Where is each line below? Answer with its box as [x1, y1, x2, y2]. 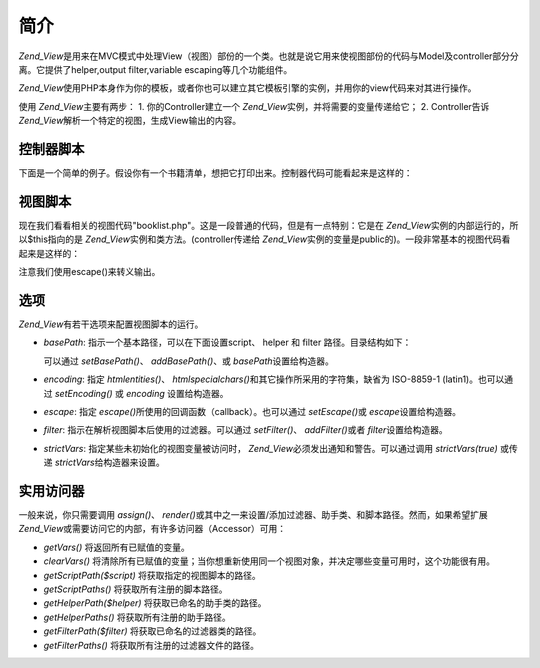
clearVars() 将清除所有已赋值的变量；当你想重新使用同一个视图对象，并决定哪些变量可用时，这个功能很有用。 [43, 555, 495, 567]
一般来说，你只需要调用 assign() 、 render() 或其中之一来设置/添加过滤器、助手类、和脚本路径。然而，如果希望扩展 [18, 509, 489, 521]
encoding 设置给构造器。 [126, 387, 229, 399]
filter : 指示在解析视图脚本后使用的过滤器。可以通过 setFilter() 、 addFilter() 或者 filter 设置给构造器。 [43, 424, 449, 436]
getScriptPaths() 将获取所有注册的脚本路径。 [43, 583, 229, 595]
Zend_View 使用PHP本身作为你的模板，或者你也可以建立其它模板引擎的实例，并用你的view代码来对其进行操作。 [18, 82, 477, 94]
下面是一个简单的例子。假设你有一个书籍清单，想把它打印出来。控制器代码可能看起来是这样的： [18, 167, 413, 179]
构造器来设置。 [103, 456, 165, 469]
